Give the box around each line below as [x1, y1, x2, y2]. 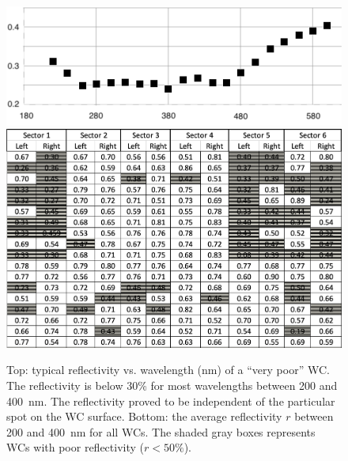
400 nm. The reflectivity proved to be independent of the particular [6, 392, 335, 409]
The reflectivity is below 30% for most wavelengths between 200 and [6, 377, 338, 394]
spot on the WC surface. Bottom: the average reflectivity [6, 408, 282, 425]
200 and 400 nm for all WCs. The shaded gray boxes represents [6, 423, 316, 440]
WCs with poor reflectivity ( [6, 439, 144, 455]
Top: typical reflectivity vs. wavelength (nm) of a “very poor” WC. [6, 361, 330, 378]
